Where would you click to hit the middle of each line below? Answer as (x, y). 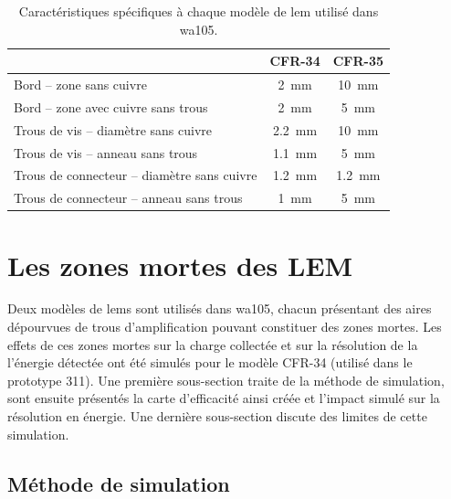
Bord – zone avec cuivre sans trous (111, 106)
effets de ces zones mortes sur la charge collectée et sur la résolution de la (213, 344)
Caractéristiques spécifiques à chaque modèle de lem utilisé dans (199, 11)
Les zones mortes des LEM (180, 265)
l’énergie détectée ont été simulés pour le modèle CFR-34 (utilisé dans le (210, 362)
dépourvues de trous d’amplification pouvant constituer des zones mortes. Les (225, 327)
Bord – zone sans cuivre (80, 85)
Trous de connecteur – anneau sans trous (128, 198)
